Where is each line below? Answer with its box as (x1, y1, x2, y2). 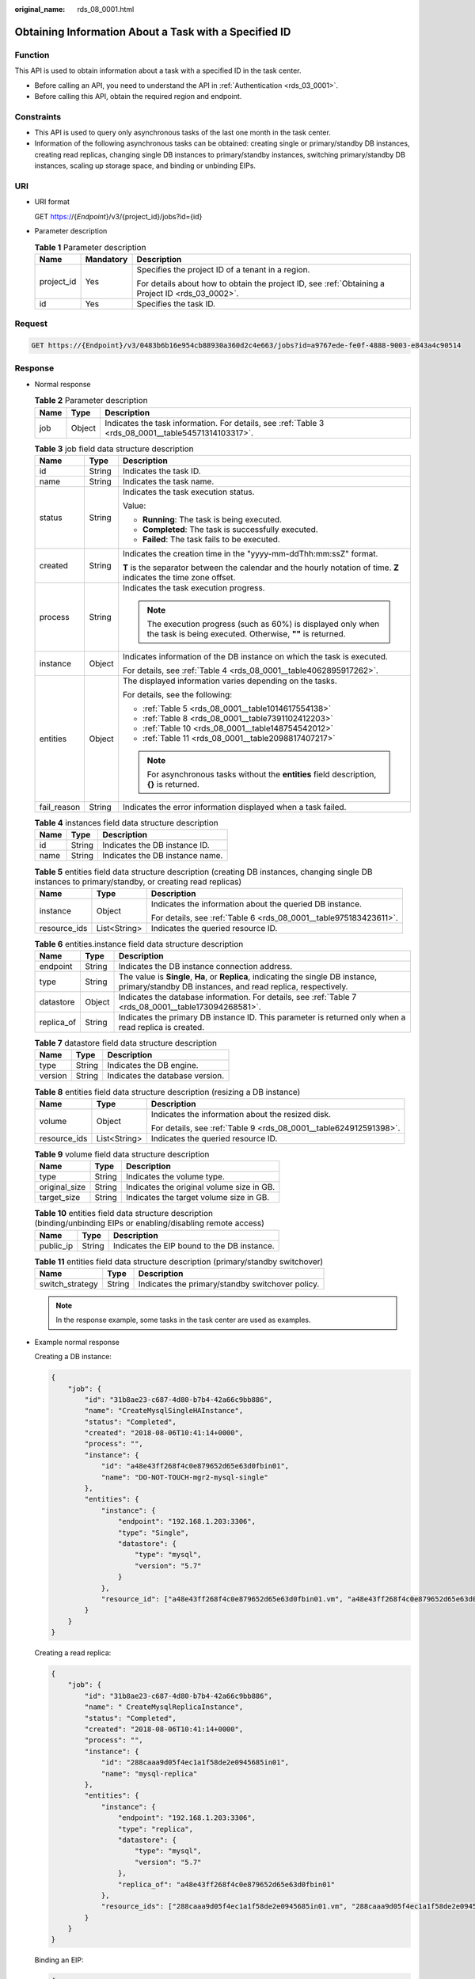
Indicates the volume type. (125, 1172, 226, 1183)
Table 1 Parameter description (34, 241, 146, 253)
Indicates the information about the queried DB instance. (150, 898, 362, 910)
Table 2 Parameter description (34, 395, 148, 406)
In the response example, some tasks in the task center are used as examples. (55, 1315, 312, 1325)
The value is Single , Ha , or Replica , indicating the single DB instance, (119, 971, 378, 982)
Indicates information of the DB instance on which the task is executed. (123, 651, 388, 662)
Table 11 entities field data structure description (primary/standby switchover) (34, 1255, 324, 1267)
